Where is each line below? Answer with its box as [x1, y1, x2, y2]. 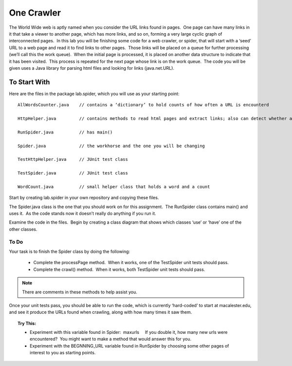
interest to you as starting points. [30, 350, 96, 356]
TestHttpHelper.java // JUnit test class [18, 156, 128, 162]
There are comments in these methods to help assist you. [22, 289, 137, 295]
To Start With [9, 78, 50, 86]
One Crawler [9, 7, 61, 18]
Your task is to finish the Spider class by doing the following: [9, 249, 130, 254]
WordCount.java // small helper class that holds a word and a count [18, 184, 210, 190]
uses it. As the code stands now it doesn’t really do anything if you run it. [9, 211, 156, 216]
